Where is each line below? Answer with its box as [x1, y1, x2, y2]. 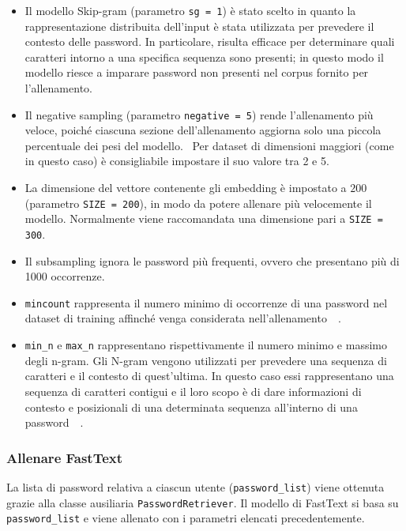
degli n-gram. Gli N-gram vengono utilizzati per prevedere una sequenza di [24, 352, 387, 368]
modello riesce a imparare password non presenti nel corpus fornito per [24, 64, 369, 81]
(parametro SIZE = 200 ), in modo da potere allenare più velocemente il [24, 194, 372, 211]
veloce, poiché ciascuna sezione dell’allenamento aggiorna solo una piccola [24, 122, 382, 138]
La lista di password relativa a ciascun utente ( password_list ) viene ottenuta [6, 478, 385, 495]
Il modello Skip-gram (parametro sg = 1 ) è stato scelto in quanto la [24, 2, 356, 18]
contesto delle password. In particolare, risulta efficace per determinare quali [24, 33, 395, 50]
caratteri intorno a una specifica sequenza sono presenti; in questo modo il [24, 48, 384, 65]
